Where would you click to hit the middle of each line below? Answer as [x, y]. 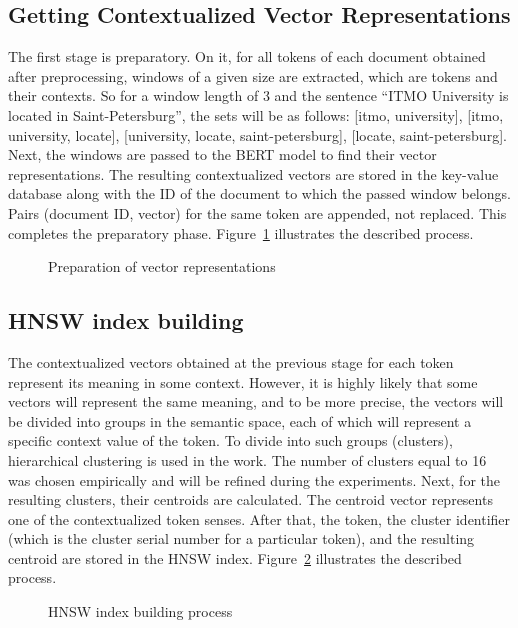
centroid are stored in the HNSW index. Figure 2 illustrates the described [235, 557]
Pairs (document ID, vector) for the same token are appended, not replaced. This [257, 212]
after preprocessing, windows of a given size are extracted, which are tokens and [253, 75]
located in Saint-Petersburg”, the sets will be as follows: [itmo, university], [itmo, [256, 114]
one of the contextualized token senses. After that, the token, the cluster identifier [259, 518]
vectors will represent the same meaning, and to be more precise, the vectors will [256, 401]
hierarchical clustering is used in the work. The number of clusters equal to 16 [247, 459]
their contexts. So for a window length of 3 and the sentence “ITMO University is [258, 95]
